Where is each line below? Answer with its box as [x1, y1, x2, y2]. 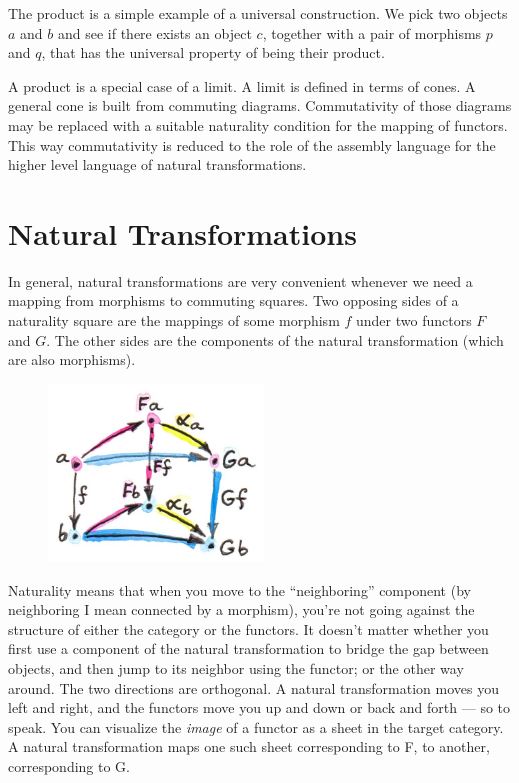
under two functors [356, 310, 472, 331]
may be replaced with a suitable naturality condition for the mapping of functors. [8, 114, 508, 135]
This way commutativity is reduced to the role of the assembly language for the [8, 134, 496, 155]
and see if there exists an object [57, 22, 252, 43]
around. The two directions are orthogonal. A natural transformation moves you [8, 677, 499, 698]
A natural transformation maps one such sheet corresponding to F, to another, [8, 736, 490, 757]
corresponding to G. [8, 755, 130, 776]
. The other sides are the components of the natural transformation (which [46, 329, 504, 350]
